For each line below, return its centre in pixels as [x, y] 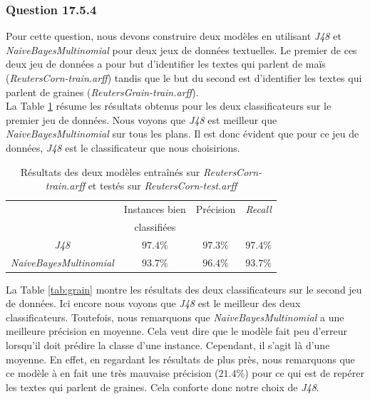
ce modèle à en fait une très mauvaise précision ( [112, 373]
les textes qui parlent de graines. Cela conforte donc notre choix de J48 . [163, 387]
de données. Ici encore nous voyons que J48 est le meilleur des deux [153, 303]
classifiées [155, 226]
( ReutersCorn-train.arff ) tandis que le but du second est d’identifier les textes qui [184, 78]
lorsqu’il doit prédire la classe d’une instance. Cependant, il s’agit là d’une [168, 345]
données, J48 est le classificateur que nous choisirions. [123, 147]
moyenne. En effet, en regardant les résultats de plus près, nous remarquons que [180, 359]
